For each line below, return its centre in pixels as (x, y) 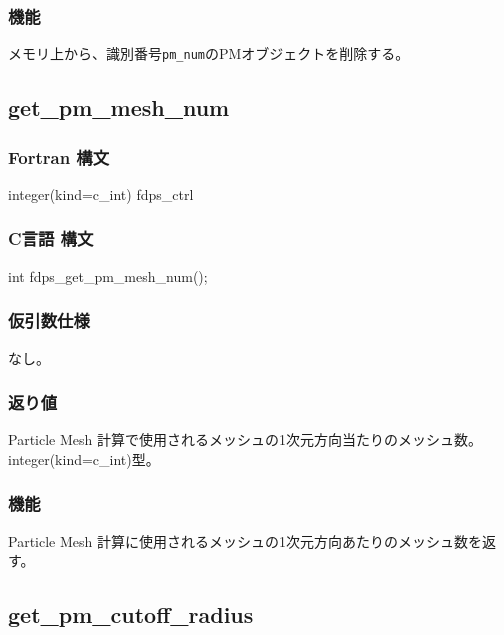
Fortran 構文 (59, 156)
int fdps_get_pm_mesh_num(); (108, 275)
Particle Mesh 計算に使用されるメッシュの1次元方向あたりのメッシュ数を (245, 540)
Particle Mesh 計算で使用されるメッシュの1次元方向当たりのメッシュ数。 (245, 439)
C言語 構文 (51, 238)
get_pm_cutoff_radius (131, 614)
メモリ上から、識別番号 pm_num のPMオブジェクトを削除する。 (209, 53)
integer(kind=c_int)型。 (84, 458)
